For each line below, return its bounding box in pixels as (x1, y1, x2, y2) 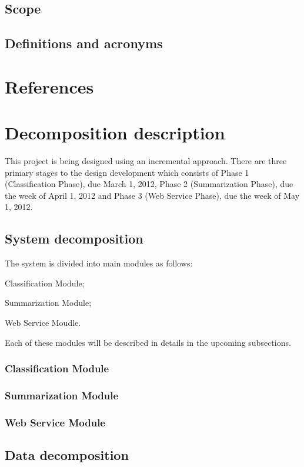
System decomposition (5, 229, 143, 248)
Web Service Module (5, 415, 105, 429)
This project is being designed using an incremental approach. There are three (5, 155, 287, 167)
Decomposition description (5, 121, 225, 145)
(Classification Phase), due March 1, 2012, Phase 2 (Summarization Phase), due (5, 178, 293, 190)
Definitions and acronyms (5, 34, 163, 52)
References (5, 74, 94, 98)
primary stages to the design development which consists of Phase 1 (5, 166, 249, 178)
